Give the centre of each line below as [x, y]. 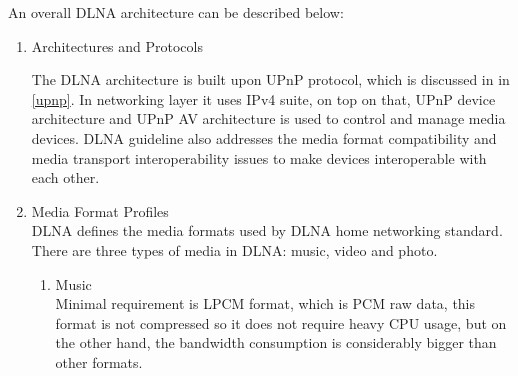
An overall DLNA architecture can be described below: [176, 12]
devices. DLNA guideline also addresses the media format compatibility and [264, 137]
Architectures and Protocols [117, 45]
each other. [65, 177]
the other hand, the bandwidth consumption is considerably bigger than [276, 342]
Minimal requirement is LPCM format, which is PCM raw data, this [265, 303]
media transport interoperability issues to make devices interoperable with [259, 157]
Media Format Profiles [100, 210]
